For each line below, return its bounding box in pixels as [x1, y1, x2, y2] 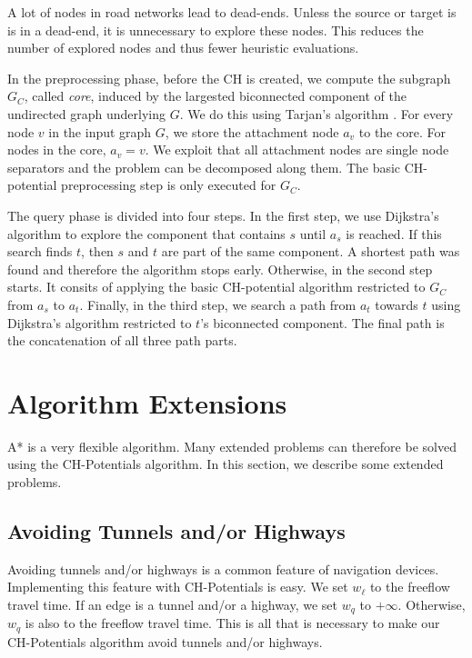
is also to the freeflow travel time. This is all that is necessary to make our [25, 613, 440, 633]
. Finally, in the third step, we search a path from [79, 294, 357, 314]
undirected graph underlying [7, 104, 166, 123]
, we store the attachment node [165, 122, 339, 141]
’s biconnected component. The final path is [200, 313, 445, 332]
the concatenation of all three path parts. [7, 331, 237, 350]
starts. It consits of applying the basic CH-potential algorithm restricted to [7, 277, 426, 296]
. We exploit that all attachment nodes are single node [145, 140, 449, 159]
